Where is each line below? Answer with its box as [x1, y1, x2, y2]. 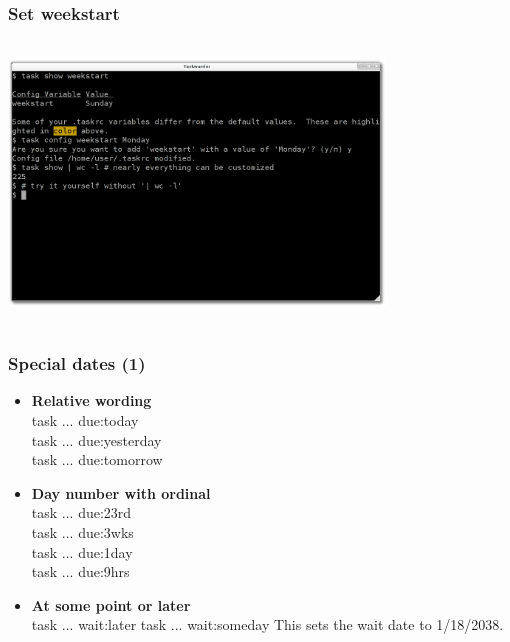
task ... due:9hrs [31, 561, 130, 582]
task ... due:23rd [31, 502, 132, 523]
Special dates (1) [8, 351, 146, 376]
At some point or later [31, 594, 191, 615]
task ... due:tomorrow [31, 449, 163, 470]
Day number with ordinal [31, 482, 211, 503]
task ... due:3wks [31, 522, 134, 543]
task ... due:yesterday [31, 429, 162, 450]
